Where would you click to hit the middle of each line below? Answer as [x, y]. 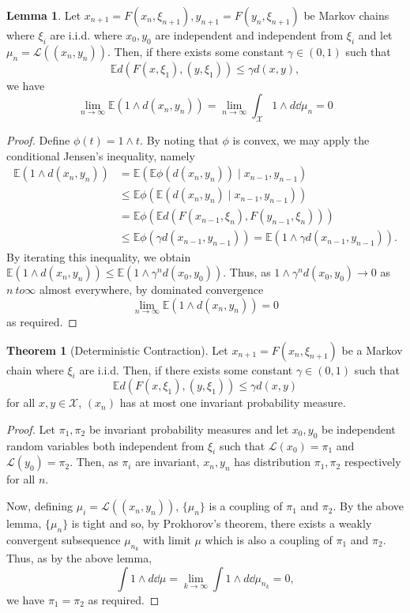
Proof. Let [31, 429]
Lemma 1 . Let [44, 15]
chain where [35, 369]
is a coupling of [246, 506]
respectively [372, 462]
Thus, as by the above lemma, [79, 558]
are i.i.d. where [86, 35]
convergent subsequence [64, 539]
